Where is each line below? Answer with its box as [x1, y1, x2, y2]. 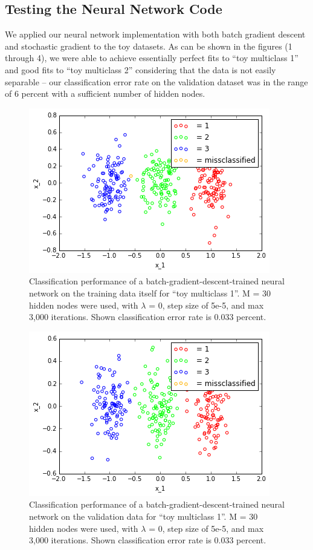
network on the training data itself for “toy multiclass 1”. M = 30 [29, 286, 271, 299]
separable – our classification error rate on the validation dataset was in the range [5, 75, 308, 88]
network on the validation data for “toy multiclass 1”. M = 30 [29, 509, 258, 522]
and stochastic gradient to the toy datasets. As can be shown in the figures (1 [5, 39, 292, 52]
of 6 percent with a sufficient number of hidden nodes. [5, 87, 205, 100]
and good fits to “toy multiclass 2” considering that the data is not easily [5, 63, 276, 76]
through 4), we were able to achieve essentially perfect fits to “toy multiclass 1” [5, 51, 298, 64]
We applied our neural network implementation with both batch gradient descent [5, 28, 306, 41]
